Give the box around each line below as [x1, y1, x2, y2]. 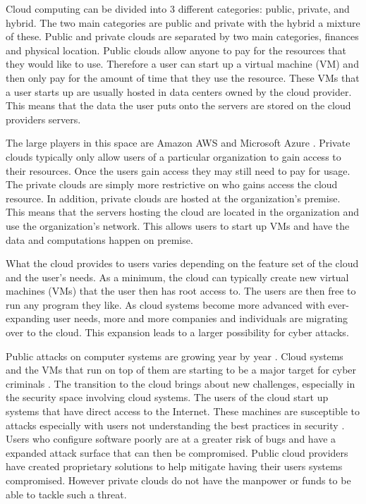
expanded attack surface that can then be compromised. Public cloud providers [6, 445, 348, 460]
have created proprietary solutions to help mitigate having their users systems [6, 459, 343, 474]
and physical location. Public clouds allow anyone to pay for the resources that [6, 42, 346, 57]
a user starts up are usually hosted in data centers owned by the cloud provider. [6, 84, 352, 99]
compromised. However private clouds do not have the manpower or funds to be [6, 473, 351, 487]
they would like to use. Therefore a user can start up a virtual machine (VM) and [6, 56, 359, 71]
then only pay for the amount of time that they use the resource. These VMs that [6, 70, 360, 85]
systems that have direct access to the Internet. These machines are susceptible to [6, 404, 360, 419]
